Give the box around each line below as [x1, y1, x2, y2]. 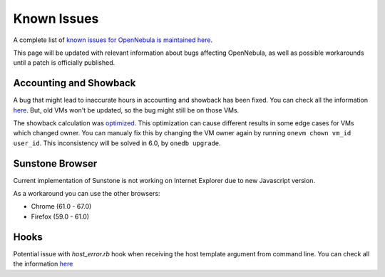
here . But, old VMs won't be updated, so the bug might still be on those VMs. [13, 105, 240, 114]
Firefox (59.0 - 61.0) [31, 212, 89, 221]
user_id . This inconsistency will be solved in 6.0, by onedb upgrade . [13, 139, 221, 147]
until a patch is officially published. [13, 58, 115, 67]
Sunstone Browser [13, 157, 98, 169]
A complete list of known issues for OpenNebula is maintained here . [13, 36, 213, 44]
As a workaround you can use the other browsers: [13, 189, 160, 198]
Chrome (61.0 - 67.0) [31, 202, 92, 211]
